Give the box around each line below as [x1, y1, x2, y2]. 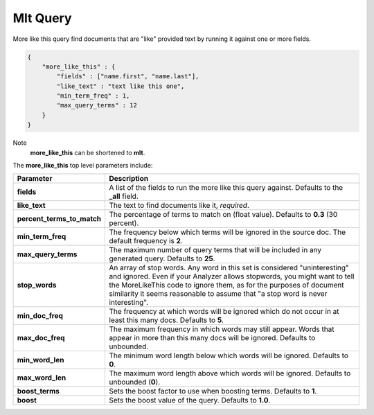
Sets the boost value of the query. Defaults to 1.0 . [109, 396, 271, 405]
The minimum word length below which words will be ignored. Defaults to [109, 351, 349, 360]
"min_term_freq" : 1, [56, 92, 130, 100]
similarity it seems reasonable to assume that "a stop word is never [109, 289, 328, 299]
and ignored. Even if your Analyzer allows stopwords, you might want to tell [109, 272, 355, 281]
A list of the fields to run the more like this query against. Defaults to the [109, 183, 344, 193]
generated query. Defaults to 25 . [109, 254, 215, 263]
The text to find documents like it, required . [109, 201, 249, 211]
